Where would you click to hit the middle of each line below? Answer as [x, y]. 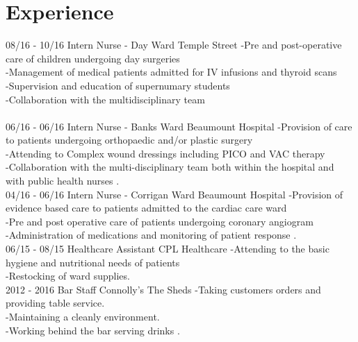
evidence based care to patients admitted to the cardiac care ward [146, 208]
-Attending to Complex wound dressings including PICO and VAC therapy [165, 153]
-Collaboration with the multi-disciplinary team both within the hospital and [170, 167]
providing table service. [55, 303]
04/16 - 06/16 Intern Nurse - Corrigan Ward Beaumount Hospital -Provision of [174, 194]
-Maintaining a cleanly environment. [83, 316]
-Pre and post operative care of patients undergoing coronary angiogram [160, 221]
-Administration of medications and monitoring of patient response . [151, 235]
